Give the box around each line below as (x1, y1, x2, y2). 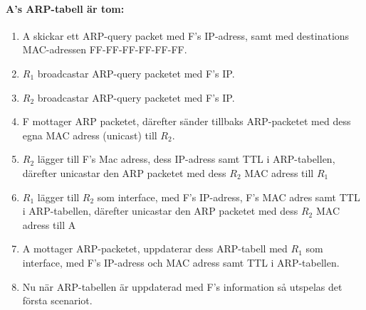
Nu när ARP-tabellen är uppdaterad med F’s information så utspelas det (22, 279, 343, 294)
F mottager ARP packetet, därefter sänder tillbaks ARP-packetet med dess (22, 114, 351, 129)
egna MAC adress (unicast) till (22, 127, 157, 142)
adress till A (22, 217, 76, 232)
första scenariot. (22, 293, 93, 308)
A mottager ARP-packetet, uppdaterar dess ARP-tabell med (22, 241, 288, 256)
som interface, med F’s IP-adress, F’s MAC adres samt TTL (97, 189, 360, 204)
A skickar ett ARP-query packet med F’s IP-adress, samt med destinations (22, 28, 350, 43)
